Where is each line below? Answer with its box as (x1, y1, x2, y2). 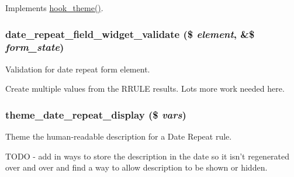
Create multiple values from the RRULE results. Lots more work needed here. (5, 82, 285, 95)
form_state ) (5, 40, 64, 54)
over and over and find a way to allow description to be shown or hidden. (5, 161, 268, 173)
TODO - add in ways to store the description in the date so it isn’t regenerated (5, 150, 290, 162)
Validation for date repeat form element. (5, 63, 150, 75)
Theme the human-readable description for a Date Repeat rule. (5, 130, 232, 143)
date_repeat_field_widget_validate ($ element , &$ (5, 26, 255, 41)
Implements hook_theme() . (5, 2, 103, 13)
